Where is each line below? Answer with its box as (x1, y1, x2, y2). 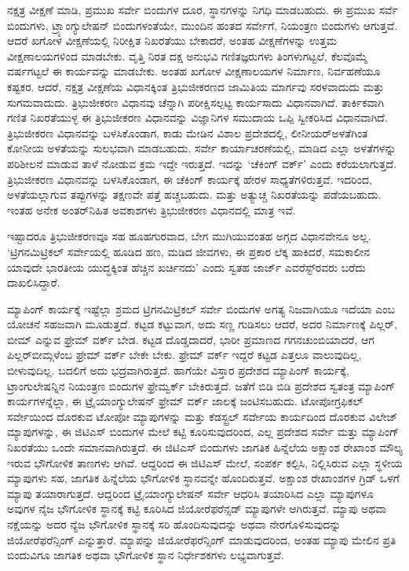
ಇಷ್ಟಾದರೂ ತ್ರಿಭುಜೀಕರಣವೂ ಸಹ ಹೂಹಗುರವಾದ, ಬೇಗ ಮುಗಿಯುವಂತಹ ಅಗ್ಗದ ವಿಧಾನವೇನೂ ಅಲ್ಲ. (7, 228, 371, 244)
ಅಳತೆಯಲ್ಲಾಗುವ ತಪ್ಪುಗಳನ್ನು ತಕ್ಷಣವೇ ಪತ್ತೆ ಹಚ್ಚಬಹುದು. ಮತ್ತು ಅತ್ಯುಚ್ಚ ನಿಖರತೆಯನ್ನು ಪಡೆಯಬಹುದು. (7, 186, 382, 203)
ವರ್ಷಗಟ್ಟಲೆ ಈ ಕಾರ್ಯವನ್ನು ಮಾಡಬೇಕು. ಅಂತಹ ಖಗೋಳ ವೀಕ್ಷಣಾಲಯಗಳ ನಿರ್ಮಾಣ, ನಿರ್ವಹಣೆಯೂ (7, 63, 381, 79)
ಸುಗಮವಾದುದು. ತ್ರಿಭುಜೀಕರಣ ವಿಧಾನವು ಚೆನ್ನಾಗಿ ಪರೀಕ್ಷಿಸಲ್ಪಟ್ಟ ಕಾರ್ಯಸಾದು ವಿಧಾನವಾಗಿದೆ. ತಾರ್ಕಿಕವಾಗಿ (7, 93, 385, 110)
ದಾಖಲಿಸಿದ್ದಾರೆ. (7, 274, 60, 291)
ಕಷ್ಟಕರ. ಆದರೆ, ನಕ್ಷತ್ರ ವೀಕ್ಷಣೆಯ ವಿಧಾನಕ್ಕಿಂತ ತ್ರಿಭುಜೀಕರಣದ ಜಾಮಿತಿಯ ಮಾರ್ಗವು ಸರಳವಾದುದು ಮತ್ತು (7, 78, 385, 94)
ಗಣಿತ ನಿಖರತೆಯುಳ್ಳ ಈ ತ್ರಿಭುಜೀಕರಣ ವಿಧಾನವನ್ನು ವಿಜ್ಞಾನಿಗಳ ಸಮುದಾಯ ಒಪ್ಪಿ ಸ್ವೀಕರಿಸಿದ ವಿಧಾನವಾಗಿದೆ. (7, 109, 388, 126)
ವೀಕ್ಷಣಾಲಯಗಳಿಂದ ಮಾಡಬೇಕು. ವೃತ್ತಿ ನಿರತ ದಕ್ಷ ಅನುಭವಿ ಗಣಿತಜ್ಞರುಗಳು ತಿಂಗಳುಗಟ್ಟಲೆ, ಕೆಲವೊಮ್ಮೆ (7, 47, 367, 64)
